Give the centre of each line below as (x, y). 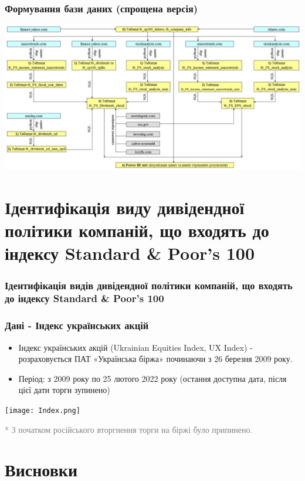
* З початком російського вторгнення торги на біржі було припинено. (129, 429)
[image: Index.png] (43, 410)
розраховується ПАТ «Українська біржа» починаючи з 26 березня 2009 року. (155, 359)
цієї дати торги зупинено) (64, 390)
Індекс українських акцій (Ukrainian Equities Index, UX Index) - (135, 347)
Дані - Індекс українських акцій (77, 325)
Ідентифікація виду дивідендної (125, 207)
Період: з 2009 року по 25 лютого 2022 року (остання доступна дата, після (152, 378)
